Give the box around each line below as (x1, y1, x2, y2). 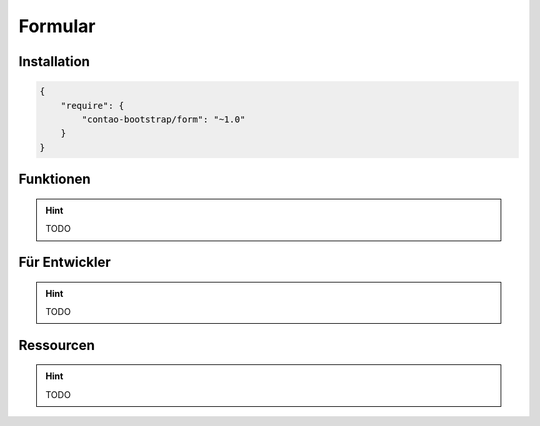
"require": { (60, 100, 125, 111)
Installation (18, 53, 90, 70)
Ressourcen (18, 336, 95, 354)
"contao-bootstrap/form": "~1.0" (81, 113, 246, 125)
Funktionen (18, 171, 91, 188)
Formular (18, 15, 96, 37)
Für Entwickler (18, 253, 111, 270)
